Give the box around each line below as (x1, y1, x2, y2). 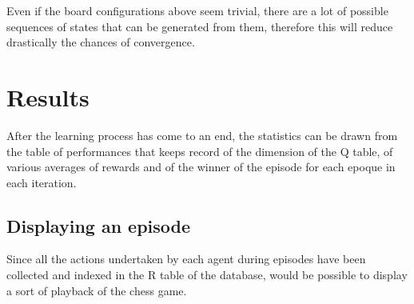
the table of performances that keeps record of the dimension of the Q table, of (6, 142, 393, 159)
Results (6, 80, 90, 113)
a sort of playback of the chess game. (6, 282, 187, 298)
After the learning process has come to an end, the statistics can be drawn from (6, 126, 398, 143)
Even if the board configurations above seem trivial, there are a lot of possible (6, 2, 388, 18)
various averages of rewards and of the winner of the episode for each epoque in (6, 158, 396, 175)
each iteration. (6, 174, 77, 190)
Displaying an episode (6, 213, 191, 238)
